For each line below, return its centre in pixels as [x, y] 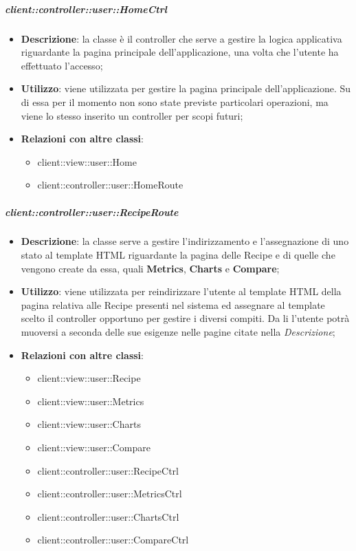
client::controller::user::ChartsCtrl [108, 516]
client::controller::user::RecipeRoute [92, 212]
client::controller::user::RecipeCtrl [108, 470]
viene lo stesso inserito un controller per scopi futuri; [132, 115]
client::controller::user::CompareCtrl [113, 540]
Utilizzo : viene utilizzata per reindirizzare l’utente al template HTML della [181, 291]
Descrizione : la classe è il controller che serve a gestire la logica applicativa [181, 38]
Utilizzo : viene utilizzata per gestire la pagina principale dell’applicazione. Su [186, 88]
